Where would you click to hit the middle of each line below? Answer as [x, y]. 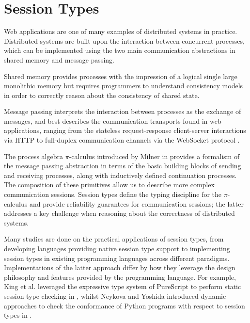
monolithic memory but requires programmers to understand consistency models [124, 86]
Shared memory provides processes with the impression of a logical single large [121, 76]
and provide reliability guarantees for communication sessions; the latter [136, 203]
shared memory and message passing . [59, 59]
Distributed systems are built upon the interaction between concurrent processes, [124, 40]
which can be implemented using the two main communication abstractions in [120, 50]
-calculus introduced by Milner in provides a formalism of [154, 156]
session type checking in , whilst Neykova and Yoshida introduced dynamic [115, 296]
